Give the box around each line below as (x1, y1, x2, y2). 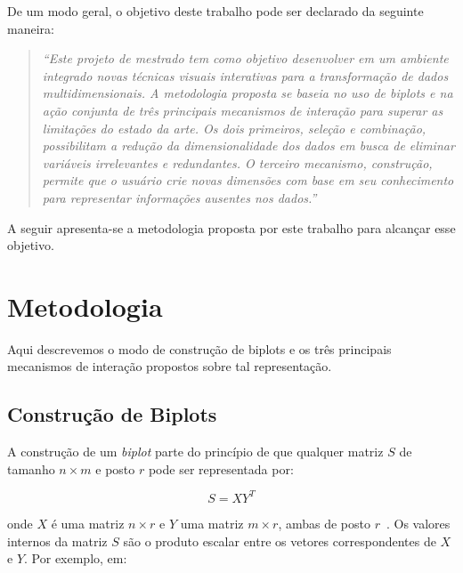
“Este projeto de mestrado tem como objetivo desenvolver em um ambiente (42, 49, 449, 68)
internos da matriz (7, 531, 108, 550)
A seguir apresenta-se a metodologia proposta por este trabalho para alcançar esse (7, 218, 456, 237)
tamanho (7, 459, 55, 478)
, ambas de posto (278, 513, 370, 532)
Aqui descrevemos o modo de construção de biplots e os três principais (7, 339, 392, 358)
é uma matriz (51, 513, 125, 532)
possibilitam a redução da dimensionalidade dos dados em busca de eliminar (42, 136, 455, 155)
